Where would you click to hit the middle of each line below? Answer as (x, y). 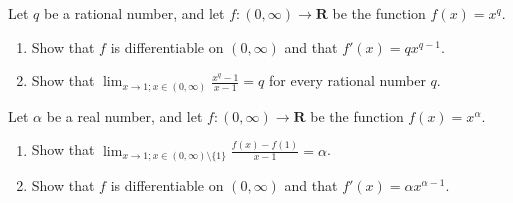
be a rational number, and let (134, 13)
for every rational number (347, 80)
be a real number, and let (124, 115)
